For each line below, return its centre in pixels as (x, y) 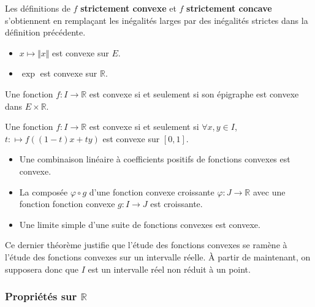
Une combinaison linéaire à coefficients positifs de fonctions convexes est (155, 159)
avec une (269, 191)
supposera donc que (42, 269)
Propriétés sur (41, 296)
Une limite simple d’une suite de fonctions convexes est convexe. (140, 224)
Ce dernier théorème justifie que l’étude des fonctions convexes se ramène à (146, 245)
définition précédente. (45, 32)
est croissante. (176, 204)
